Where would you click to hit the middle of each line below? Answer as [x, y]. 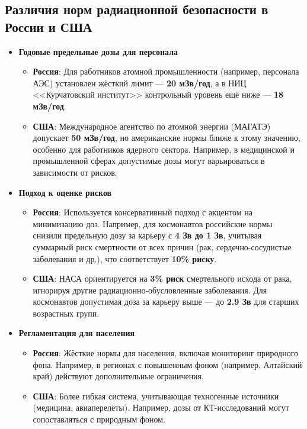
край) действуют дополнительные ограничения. [118, 376]
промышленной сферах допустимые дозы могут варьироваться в [149, 161]
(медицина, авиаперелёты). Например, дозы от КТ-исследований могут [161, 407]
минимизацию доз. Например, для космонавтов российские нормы [153, 223]
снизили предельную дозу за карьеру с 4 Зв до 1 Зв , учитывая [147, 235]
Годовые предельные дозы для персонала [98, 51]
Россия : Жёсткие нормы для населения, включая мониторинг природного [166, 353]
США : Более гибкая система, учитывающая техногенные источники [156, 396]
